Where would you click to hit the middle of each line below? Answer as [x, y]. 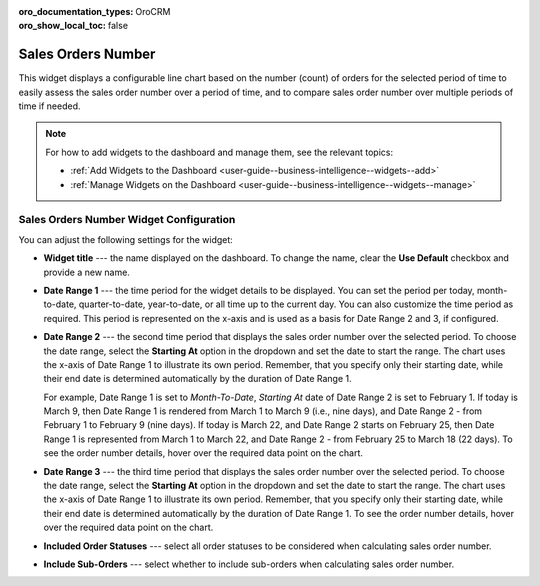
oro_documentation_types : [76, 11]
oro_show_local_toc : [62, 26]
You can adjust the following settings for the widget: [126, 239]
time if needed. [49, 106]
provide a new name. [86, 272]
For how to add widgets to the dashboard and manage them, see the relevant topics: [219, 152]
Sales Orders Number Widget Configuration [127, 220]
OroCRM [153, 11]
